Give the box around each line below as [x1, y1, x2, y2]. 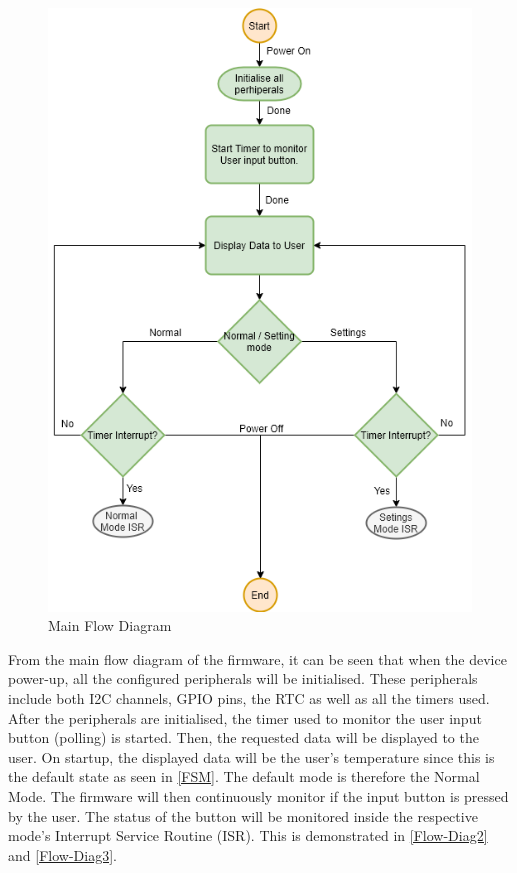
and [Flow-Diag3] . [8, 844, 117, 865]
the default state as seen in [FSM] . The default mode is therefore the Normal [8, 766, 480, 787]
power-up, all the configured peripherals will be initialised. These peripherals [8, 668, 478, 689]
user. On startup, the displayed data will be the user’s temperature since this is [8, 746, 495, 767]
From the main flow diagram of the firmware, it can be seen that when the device [8, 648, 507, 669]
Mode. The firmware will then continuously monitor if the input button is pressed [8, 786, 509, 807]
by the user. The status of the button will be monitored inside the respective [8, 805, 478, 826]
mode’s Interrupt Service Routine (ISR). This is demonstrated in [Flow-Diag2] [8, 825, 488, 846]
